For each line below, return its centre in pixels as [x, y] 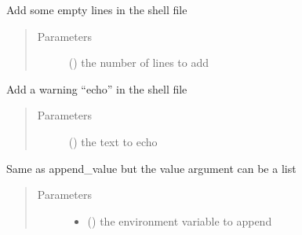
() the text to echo [113, 141]
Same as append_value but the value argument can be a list [151, 168]
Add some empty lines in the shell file [97, 9]
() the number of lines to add [139, 62]
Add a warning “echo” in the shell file [97, 88]
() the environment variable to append [180, 220]
